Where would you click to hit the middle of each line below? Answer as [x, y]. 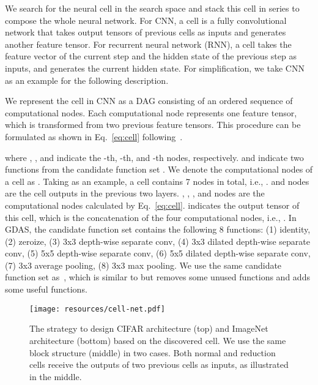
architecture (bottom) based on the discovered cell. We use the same [158, 340]
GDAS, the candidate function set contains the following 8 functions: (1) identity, [158, 229]
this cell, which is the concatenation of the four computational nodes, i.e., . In [151, 217]
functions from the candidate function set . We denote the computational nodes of [159, 169]
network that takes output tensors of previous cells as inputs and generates [146, 32]
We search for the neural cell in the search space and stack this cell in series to [152, 8]
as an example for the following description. [87, 80]
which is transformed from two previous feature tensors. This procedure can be [153, 125]
